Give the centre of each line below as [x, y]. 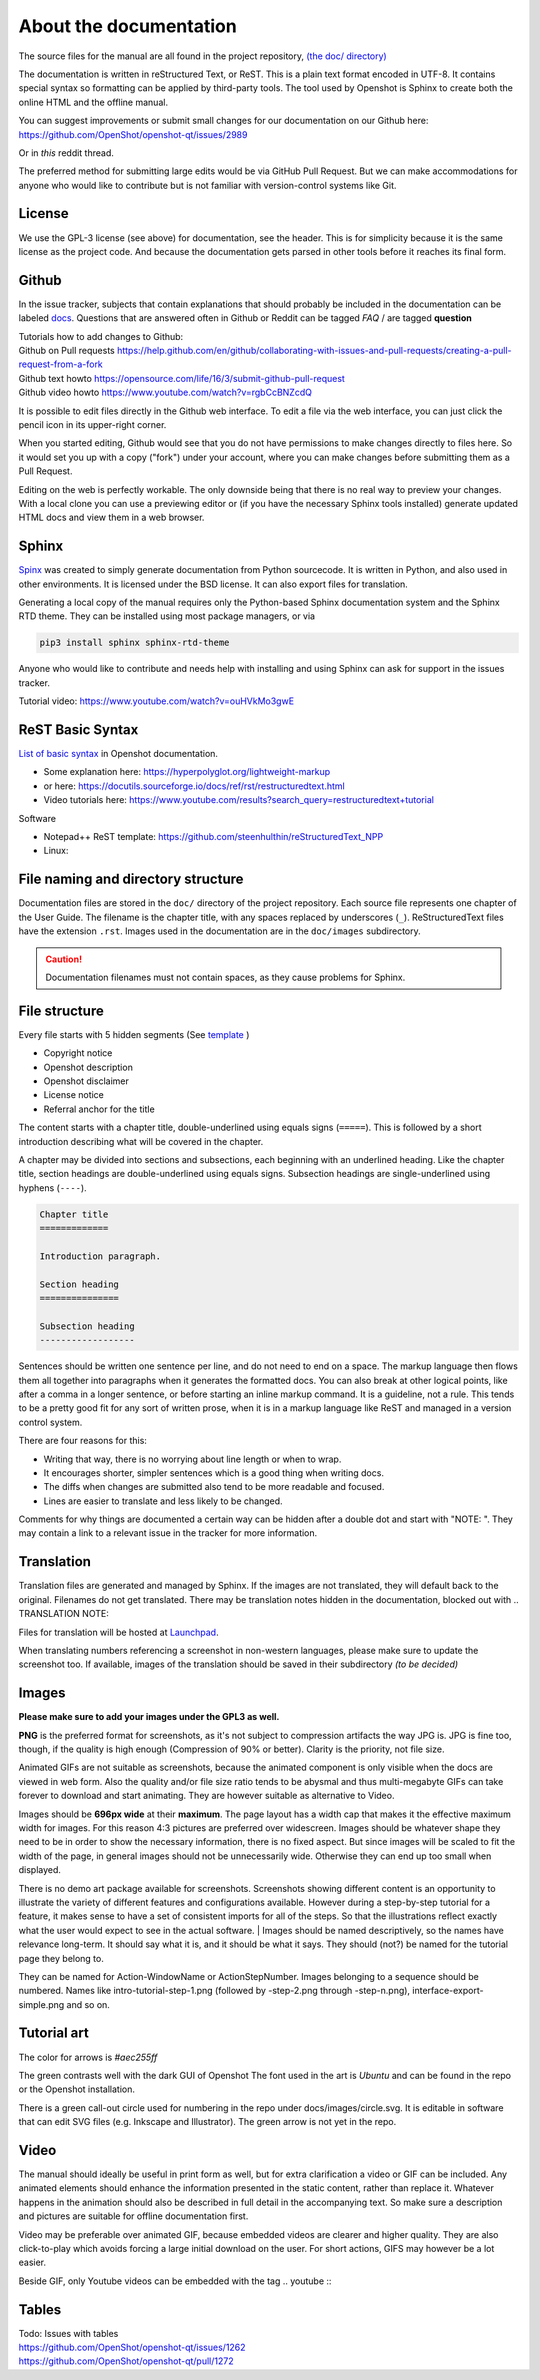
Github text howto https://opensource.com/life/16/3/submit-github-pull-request [181, 378]
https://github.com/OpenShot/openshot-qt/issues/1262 [132, 2347]
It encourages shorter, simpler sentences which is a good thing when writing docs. [214, 1472]
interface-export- [447, 1991]
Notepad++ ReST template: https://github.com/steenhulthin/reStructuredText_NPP [213, 837]
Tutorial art [53, 2033]
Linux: [56, 851]
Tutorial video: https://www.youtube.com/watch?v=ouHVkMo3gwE [156, 701]
